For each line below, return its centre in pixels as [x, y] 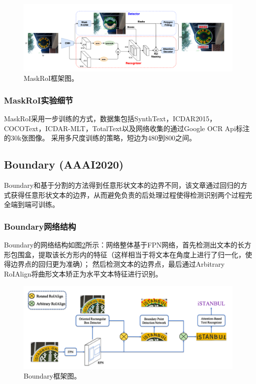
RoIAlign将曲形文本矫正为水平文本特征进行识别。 [83, 273]
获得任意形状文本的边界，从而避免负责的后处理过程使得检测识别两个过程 [128, 194]
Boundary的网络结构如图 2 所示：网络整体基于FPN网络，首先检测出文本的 [121, 245]
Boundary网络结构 [40, 226]
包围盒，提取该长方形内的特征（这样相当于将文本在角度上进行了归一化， [128, 254]
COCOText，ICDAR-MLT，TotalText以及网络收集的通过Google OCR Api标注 [127, 128]
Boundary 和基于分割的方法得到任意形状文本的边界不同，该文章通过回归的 [122, 185]
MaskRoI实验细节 [39, 100]
